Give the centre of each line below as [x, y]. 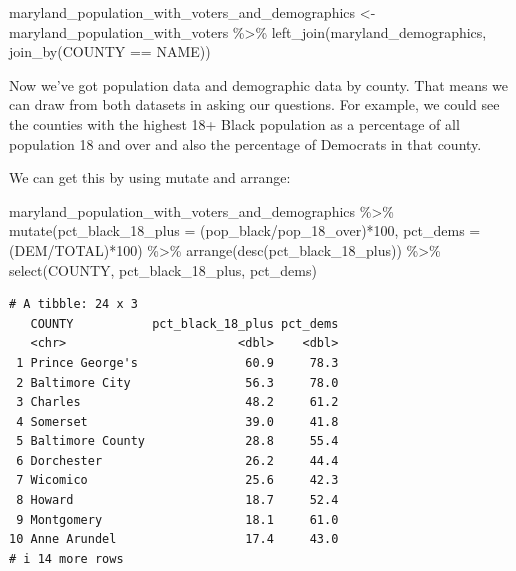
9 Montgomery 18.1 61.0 [177, 519]
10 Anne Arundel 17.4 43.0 [174, 539]
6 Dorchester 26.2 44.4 [177, 460]
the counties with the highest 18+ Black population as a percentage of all [234, 123]
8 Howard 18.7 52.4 [177, 500]
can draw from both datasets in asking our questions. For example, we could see [254, 104]
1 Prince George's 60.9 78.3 [177, 362]
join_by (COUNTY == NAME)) [110, 51]
